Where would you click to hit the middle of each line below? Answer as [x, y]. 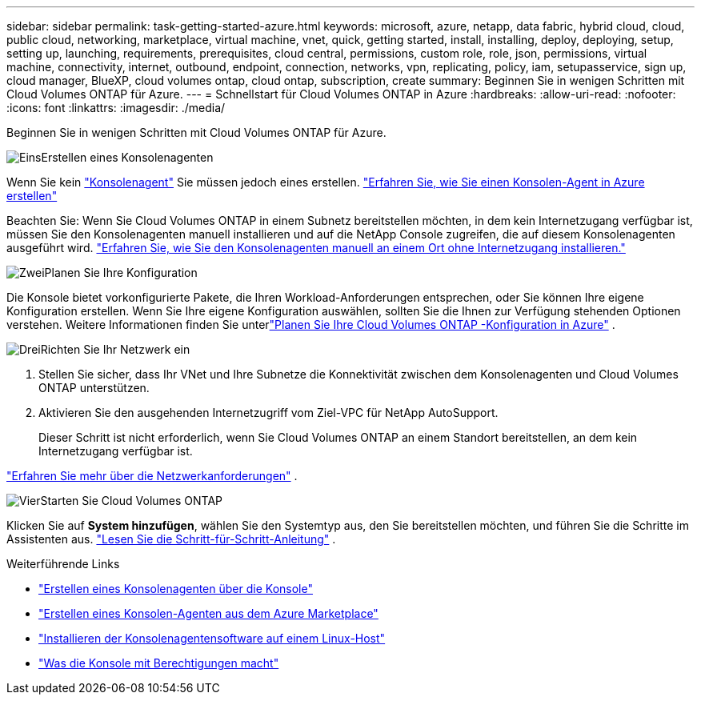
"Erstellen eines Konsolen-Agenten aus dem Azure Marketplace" [208, 613]
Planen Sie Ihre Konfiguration [121, 272]
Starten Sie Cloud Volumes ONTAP [132, 501]
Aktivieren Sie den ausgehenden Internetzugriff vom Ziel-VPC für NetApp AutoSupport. [268, 413]
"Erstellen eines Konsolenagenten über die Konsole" [176, 589]
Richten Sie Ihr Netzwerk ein [115, 349]
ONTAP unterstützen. [94, 388]
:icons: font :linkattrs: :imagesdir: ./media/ [116, 108]
